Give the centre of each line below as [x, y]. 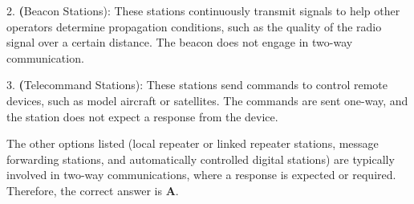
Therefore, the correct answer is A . [93, 190]
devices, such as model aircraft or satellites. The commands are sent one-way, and [207, 100]
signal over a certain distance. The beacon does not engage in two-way [180, 42]
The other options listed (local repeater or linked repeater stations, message [193, 143]
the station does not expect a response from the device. [142, 116]
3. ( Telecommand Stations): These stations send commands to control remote [197, 85]
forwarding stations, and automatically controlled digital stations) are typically [201, 159]
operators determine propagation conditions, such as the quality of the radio [194, 26]
